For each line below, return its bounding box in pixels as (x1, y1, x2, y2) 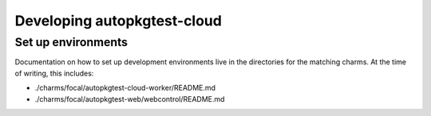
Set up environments (14, 35, 128, 49)
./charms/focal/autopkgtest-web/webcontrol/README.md (34, 94, 225, 103)
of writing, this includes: (14, 68, 94, 78)
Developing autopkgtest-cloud (14, 12, 223, 29)
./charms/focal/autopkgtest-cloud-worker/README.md (34, 83, 215, 93)
